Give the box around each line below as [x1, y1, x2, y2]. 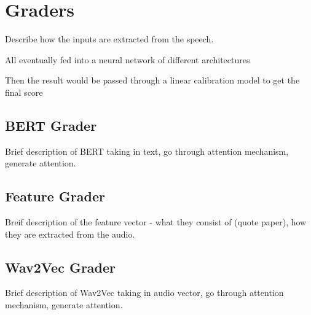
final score [5, 85, 43, 98]
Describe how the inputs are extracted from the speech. [5, 33, 214, 45]
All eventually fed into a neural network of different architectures [5, 53, 250, 66]
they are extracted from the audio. [5, 227, 135, 240]
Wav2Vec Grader [5, 257, 116, 276]
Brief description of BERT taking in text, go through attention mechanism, [5, 144, 289, 157]
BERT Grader [5, 115, 97, 134]
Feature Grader [5, 187, 105, 206]
